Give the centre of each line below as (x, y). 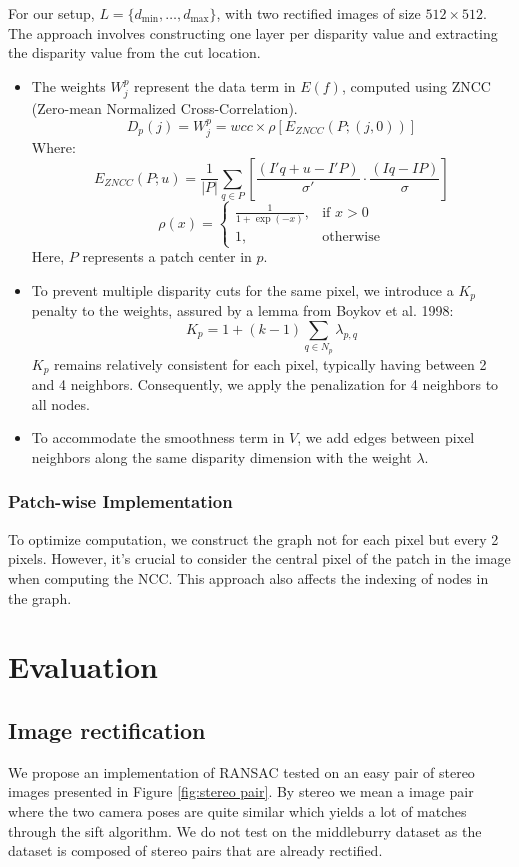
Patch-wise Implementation (120, 501)
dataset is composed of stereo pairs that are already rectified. (195, 850)
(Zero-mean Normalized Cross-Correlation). (164, 108)
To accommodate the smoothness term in (158, 437)
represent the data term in (215, 85)
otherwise (351, 237)
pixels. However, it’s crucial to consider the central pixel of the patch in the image (259, 558)
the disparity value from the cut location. (134, 52)
